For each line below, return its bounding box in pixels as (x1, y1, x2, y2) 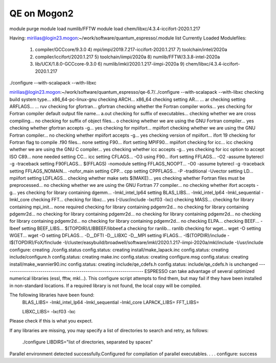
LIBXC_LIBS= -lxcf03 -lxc (22, 309, 76, 314)
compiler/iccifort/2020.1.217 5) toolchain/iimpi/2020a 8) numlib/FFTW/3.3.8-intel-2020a (35, 54, 220, 60)
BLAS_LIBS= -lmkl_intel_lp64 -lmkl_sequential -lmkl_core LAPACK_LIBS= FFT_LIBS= (22, 299, 199, 305)
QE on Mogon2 (9, 8, 74, 19)
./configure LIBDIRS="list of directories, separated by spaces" (22, 339, 153, 345)
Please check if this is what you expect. (9, 318, 93, 324)
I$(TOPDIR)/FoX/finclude (9, 240, 62, 246)
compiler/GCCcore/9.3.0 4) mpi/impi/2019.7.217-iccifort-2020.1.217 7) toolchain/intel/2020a (35, 47, 227, 53)
